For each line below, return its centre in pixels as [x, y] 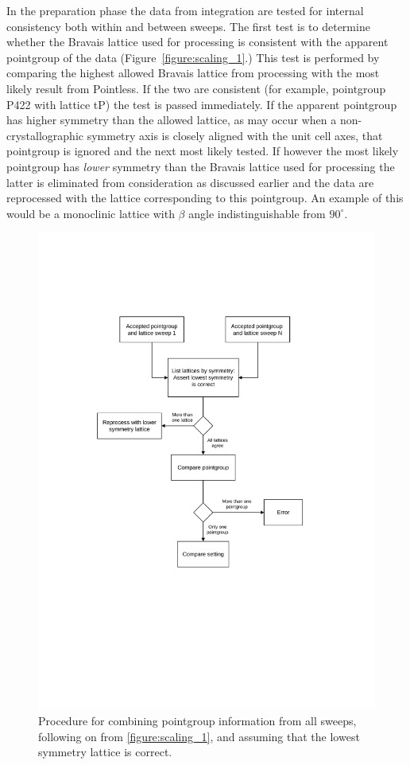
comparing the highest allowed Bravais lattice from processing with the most [193, 73]
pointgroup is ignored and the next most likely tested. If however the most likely [203, 151]
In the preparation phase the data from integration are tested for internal [185, 10]
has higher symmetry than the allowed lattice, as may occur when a [172, 120]
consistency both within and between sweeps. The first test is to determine [188, 26]
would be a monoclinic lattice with [91, 213]
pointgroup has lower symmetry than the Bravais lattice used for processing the [201, 166]
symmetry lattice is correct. [105, 752]
